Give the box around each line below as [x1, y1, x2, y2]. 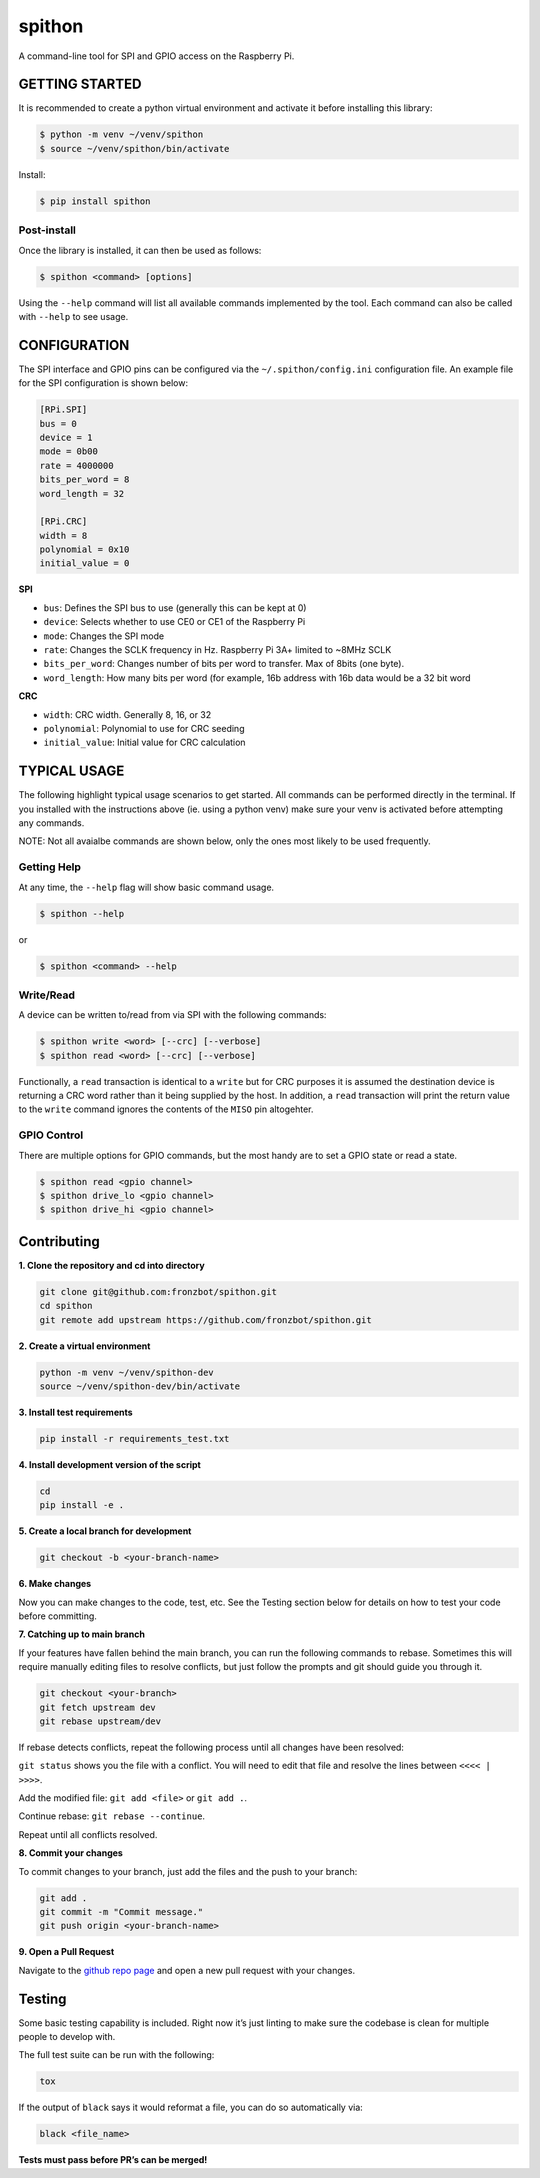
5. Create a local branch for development [18, 1525, 192, 1537]
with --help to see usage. [18, 310, 129, 322]
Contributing [18, 1233, 100, 1250]
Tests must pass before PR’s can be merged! [18, 2154, 208, 2166]
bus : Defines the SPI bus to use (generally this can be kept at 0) [43, 601, 307, 614]
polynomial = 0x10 [39, 544, 130, 555]
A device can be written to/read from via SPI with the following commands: [18, 1009, 327, 1021]
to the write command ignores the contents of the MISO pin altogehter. [18, 1103, 314, 1115]
